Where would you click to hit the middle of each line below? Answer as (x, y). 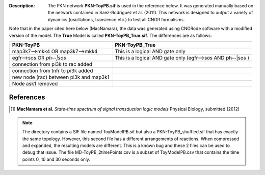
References (27, 98)
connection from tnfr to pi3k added (53, 70)
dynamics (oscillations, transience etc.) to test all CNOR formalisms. (116, 19)
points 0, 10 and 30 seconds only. (56, 159)
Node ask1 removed (35, 84)
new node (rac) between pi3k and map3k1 (61, 77)
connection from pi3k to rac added (52, 64)
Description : (22, 6)
